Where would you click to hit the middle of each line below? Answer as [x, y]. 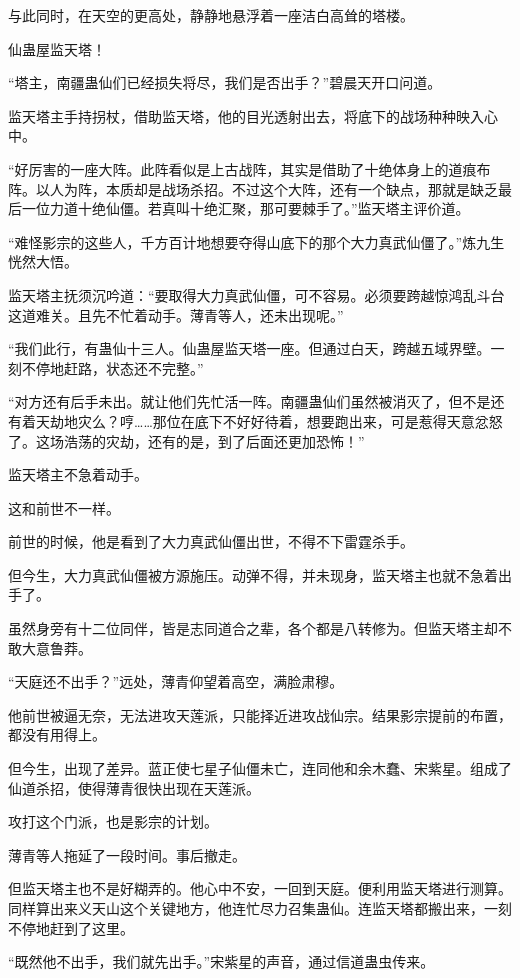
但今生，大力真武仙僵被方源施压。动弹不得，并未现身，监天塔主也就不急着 [253, 574]
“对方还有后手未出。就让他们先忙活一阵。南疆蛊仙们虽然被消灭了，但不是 [249, 401]
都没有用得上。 [57, 734]
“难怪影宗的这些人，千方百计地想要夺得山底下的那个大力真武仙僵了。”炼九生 [256, 241]
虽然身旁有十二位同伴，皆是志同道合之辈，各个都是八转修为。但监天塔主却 [253, 628]
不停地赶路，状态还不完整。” [112, 367]
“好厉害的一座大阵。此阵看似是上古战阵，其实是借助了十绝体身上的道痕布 [249, 168]
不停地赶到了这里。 [71, 927]
